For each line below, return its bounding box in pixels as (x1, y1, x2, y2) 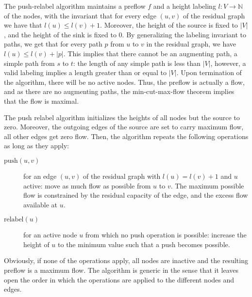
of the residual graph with (83, 171, 161, 181)
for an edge (23, 171, 57, 181)
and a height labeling (153, 1, 216, 11)
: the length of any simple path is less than (73, 58, 201, 68)
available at (23, 199, 57, 209)
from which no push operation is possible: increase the (85, 230, 247, 240)
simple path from (4, 58, 55, 68)
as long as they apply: (4, 141, 69, 151)
